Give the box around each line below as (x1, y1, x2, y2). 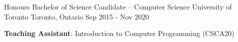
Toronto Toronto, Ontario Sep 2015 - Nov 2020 (4, 11, 149, 21)
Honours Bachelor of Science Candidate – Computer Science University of (4, 1, 232, 11)
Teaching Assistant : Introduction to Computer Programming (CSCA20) (4, 28, 234, 38)
